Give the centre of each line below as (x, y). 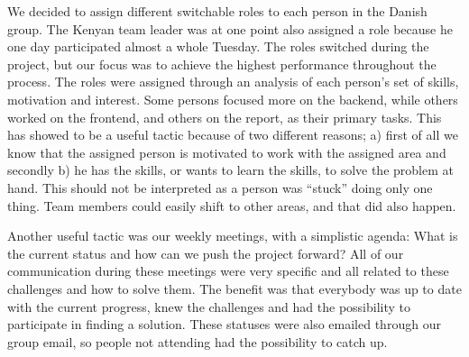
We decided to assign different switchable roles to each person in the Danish (217, 11)
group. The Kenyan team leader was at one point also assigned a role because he (230, 28)
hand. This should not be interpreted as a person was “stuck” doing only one (220, 187)
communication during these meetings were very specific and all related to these (228, 271)
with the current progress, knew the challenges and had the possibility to (209, 306)
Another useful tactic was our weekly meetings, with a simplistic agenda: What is (233, 236)
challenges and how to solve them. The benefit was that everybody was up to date (234, 288)
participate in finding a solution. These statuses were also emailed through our (224, 324)
